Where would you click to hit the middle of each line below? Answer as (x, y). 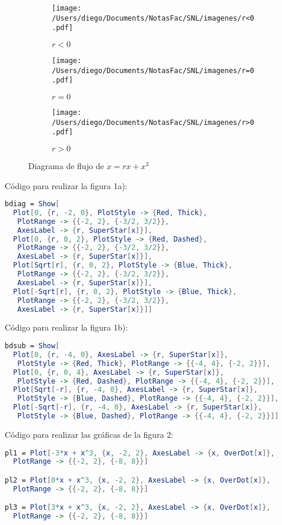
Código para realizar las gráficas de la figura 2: (89, 434)
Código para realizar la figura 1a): (66, 185)
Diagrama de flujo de (66, 165)
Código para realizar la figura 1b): (67, 327)
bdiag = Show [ (32, 204)
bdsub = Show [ (32, 346)
